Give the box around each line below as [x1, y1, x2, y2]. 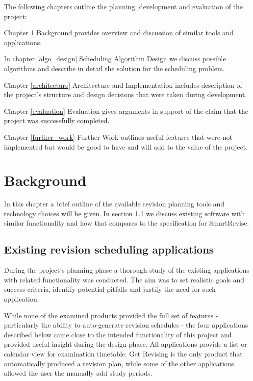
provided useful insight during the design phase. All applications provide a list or [4, 339, 247, 349]
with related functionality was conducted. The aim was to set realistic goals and [4, 274, 245, 284]
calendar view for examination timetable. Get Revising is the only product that [4, 348, 243, 358]
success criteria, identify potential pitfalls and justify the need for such [4, 284, 216, 294]
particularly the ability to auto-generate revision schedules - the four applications [4, 320, 248, 330]
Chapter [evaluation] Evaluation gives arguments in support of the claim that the [4, 105, 248, 116]
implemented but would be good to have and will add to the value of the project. [4, 141, 248, 152]
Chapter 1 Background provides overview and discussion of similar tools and [4, 27, 233, 38]
